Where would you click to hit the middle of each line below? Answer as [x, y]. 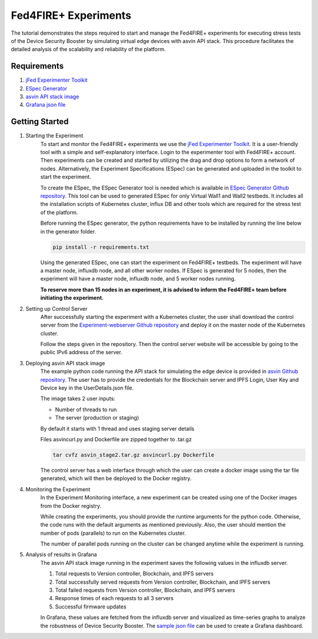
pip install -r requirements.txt [101, 247]
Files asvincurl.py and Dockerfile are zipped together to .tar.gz [116, 439]
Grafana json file [46, 105]
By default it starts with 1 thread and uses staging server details [117, 428]
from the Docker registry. [71, 505]
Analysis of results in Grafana [61, 555]
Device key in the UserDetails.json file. [87, 388]
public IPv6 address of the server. [81, 352]
